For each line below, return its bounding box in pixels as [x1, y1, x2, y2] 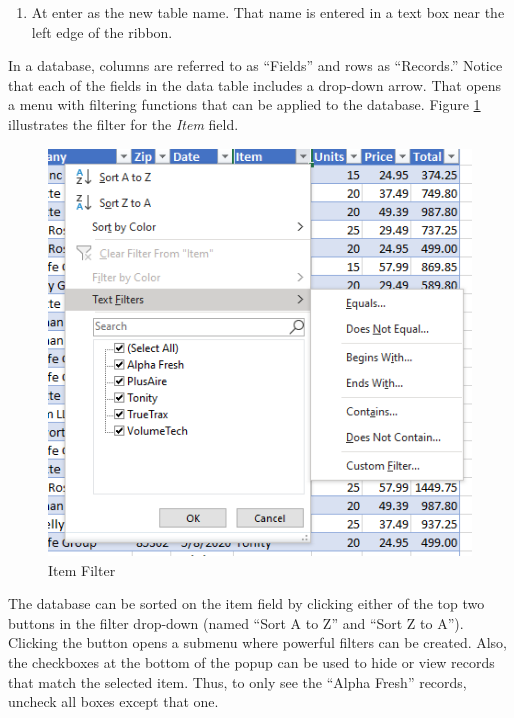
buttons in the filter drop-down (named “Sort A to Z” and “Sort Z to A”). [8, 612, 464, 633]
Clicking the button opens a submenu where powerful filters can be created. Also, [8, 632, 508, 653]
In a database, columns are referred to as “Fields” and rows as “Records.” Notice [8, 55, 503, 76]
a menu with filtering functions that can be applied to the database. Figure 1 [8, 94, 481, 115]
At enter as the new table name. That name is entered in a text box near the [31, 2, 505, 22]
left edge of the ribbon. [31, 21, 173, 42]
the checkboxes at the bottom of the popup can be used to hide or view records [8, 651, 495, 672]
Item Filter [48, 559, 116, 580]
